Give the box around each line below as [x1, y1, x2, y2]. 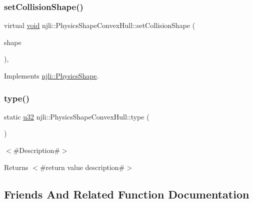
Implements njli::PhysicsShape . [4, 70, 99, 80]
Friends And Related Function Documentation [4, 186, 249, 201]
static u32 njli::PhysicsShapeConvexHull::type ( [4, 111, 149, 121]
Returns [4, 161, 28, 172]
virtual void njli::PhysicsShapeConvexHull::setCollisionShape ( [4, 20, 195, 30]
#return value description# [39, 161, 125, 172]
